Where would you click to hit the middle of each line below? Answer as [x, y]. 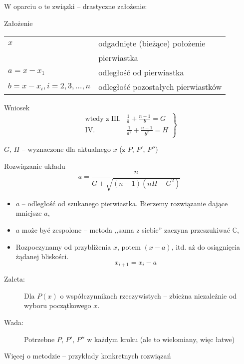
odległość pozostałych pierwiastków [160, 87]
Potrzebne [39, 339]
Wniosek [17, 108]
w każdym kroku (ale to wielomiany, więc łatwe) [161, 339]
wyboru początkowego [58, 305]
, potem [129, 246]
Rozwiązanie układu [35, 166]
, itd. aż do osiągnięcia [206, 246]
